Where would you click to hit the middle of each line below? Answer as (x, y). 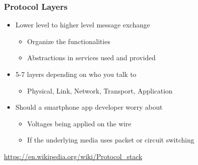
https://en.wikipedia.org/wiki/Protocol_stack (73, 156)
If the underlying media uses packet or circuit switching (111, 140)
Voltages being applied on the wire (79, 123)
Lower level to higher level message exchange (83, 25)
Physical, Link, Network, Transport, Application (100, 90)
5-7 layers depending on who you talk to (76, 74)
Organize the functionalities (69, 41)
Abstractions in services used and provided (91, 58)
